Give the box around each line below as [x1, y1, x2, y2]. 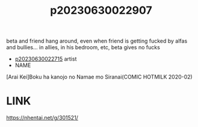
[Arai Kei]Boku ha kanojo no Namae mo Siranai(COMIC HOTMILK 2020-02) [6, 73, 193, 81]
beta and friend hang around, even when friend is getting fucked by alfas [6, 37, 188, 45]
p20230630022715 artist [14, 55, 77, 63]
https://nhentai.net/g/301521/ [6, 114, 78, 122]
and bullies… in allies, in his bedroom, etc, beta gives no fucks [6, 44, 161, 51]
